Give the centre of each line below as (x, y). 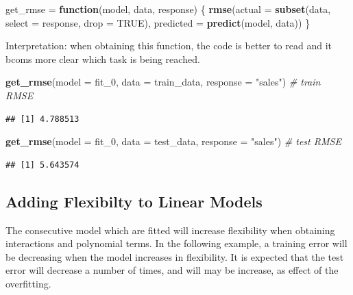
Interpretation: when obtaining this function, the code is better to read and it (169, 46)
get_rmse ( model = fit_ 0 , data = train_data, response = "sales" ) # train (163, 82)
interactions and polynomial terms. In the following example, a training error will (176, 243)
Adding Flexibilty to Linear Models (134, 201)
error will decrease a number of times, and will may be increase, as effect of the (172, 270)
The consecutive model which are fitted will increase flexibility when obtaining (170, 230)
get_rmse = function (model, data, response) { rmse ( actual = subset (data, (168, 9)
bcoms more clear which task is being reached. (103, 59)
